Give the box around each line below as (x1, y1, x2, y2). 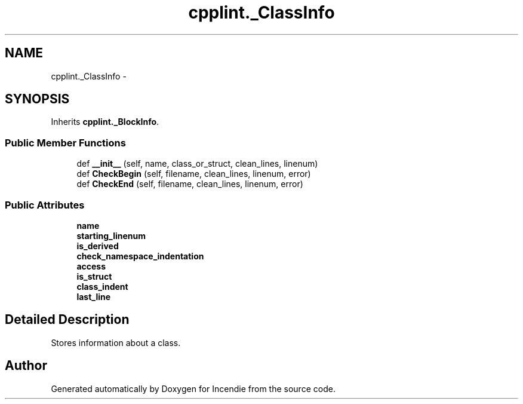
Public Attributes (5, 198, 85, 211)
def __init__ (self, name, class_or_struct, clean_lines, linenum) (76, 158, 318, 169)
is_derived (76, 240, 119, 251)
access (76, 261, 106, 271)
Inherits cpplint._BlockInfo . (51, 117, 159, 127)
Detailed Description (5, 312, 130, 328)
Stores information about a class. (51, 337, 181, 348)
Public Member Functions (5, 136, 126, 149)
